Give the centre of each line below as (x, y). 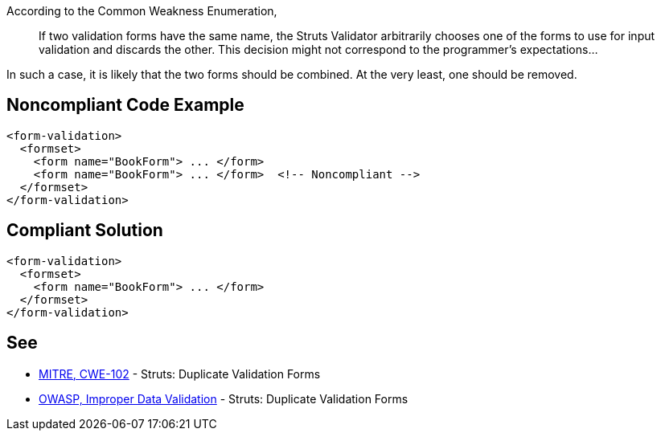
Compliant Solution (85, 231)
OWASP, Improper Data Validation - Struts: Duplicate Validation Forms (224, 398)
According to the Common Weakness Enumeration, (142, 11)
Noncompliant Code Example (125, 105)
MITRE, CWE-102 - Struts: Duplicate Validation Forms (180, 374)
